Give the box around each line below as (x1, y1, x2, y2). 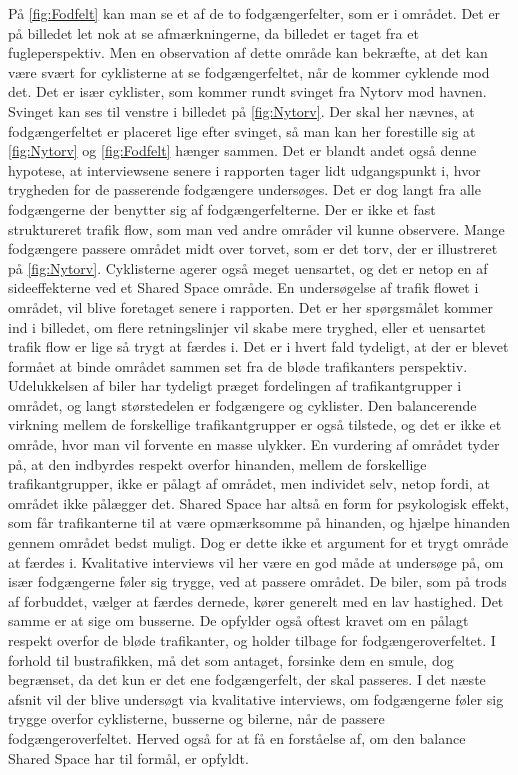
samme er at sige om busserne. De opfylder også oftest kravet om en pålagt (8, 610, 469, 631)
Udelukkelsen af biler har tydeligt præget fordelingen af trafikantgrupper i (8, 375, 462, 396)
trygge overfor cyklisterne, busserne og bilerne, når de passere (8, 708, 385, 729)
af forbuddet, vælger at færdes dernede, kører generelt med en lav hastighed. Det (8, 590, 504, 611)
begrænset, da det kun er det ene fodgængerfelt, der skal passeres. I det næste (8, 669, 486, 690)
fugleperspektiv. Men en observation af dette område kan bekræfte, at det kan (8, 42, 488, 63)
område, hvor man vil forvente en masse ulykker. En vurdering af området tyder (8, 434, 500, 455)
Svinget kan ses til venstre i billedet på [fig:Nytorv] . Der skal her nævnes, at (8, 100, 475, 121)
